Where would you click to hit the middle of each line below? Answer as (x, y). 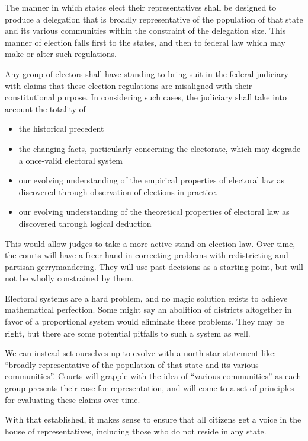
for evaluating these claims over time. (73, 399)
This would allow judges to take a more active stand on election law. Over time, (150, 243)
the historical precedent (61, 129)
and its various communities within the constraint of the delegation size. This (145, 31)
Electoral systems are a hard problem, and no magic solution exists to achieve (146, 298)
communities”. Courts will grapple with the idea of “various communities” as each (153, 376)
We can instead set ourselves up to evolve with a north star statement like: (141, 353)
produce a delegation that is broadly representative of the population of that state (154, 19)
